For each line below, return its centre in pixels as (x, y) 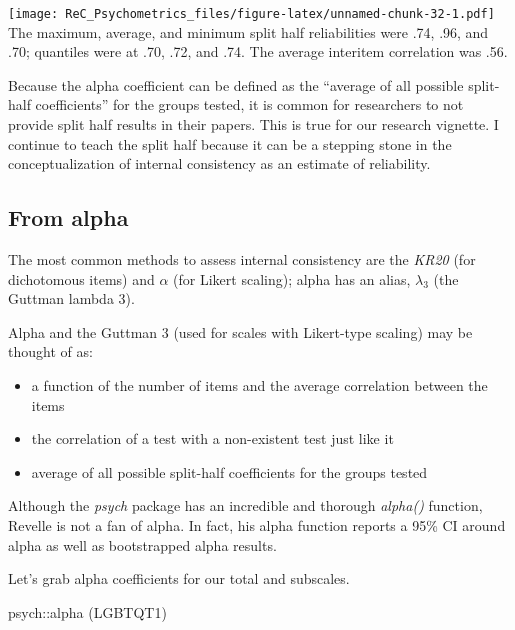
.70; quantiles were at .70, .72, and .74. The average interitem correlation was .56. (258, 51)
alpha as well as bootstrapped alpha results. (142, 544)
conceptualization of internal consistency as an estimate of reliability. (219, 163)
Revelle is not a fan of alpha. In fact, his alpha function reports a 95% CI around (257, 524)
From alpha (68, 217)
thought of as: (50, 351)
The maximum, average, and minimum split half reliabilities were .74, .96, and (248, 31)
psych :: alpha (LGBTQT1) (87, 611)
